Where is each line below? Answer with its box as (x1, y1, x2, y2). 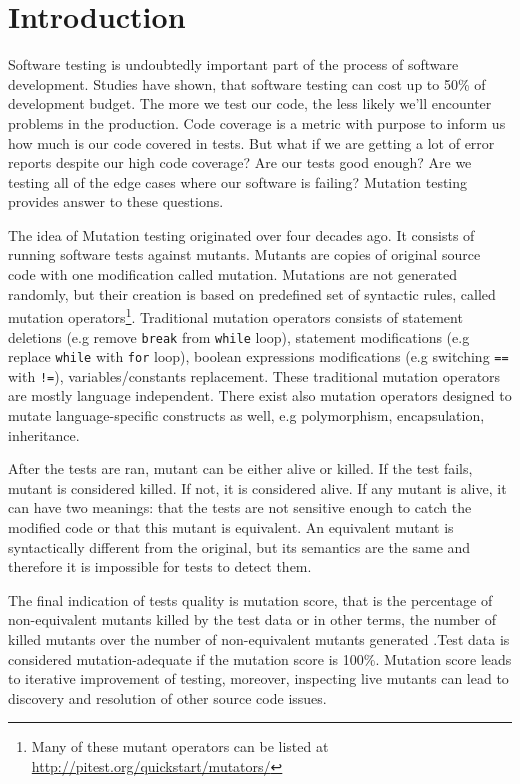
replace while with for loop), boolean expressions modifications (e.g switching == (8, 346, 509, 367)
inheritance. (8, 424, 80, 445)
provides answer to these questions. (8, 191, 224, 212)
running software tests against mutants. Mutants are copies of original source (8, 244, 481, 265)
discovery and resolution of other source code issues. (8, 687, 327, 708)
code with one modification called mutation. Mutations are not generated (8, 264, 457, 285)
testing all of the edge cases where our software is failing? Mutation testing (8, 171, 468, 192)
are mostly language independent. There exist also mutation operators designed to (8, 385, 512, 406)
